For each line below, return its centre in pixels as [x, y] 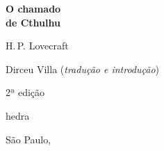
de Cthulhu [33, 22]
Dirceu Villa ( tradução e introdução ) [83, 69]
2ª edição [25, 92]
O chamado [33, 8]
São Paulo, [28, 139]
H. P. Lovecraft [37, 46]
